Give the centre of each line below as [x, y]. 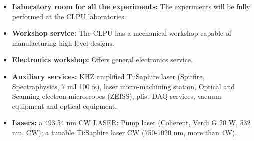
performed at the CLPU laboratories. [69, 16]
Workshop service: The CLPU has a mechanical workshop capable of [122, 33]
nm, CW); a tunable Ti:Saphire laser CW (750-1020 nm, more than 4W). [125, 132]
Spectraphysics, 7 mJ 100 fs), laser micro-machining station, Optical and [123, 86]
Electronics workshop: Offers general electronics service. [102, 60]
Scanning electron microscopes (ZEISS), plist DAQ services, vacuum [117, 96]
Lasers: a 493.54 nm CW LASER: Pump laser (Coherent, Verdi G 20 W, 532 [131, 122]
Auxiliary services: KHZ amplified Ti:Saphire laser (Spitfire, [108, 76]
